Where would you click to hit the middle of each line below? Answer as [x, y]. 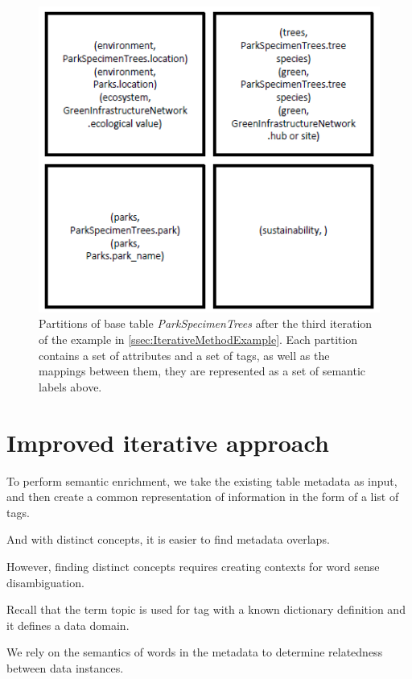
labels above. [70, 386]
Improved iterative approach [168, 442]
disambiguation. [45, 582]
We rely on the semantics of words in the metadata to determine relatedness [195, 652]
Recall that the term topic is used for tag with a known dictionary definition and [206, 609]
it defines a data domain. [68, 625]
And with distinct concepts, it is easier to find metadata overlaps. [168, 539]
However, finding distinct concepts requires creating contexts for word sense [193, 566]
